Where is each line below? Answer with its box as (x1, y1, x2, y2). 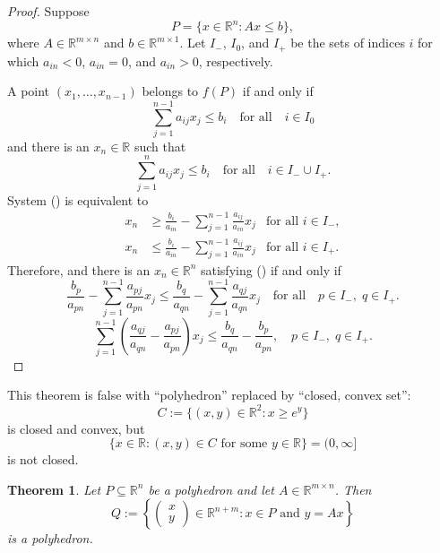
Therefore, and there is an (7, 260, 151, 279)
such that (134, 136, 186, 155)
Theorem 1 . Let (7, 480, 101, 498)
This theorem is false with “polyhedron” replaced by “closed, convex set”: (7, 385, 411, 404)
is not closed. (7, 450, 79, 469)
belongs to (142, 82, 199, 100)
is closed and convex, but (7, 419, 145, 437)
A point (7, 82, 50, 100)
